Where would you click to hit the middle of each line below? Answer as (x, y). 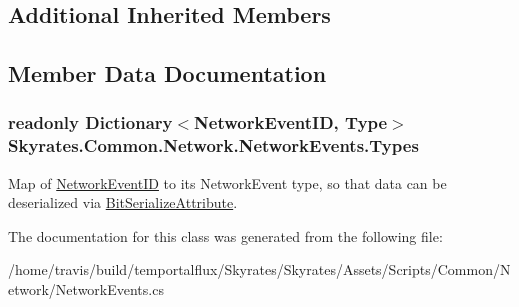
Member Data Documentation (167, 73)
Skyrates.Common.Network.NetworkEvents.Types (213, 145)
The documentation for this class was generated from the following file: (225, 235)
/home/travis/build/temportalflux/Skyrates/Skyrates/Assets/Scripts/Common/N (259, 269)
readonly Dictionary (90, 122)
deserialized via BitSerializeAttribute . (123, 202)
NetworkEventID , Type (291, 122)
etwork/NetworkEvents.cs (86, 289)
